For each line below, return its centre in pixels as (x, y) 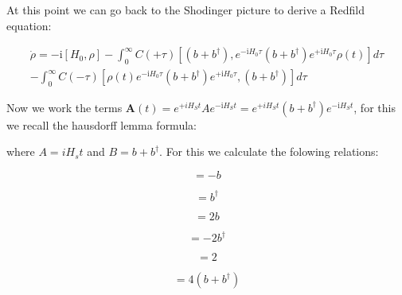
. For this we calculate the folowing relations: (269, 151)
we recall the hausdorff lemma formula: (101, 124)
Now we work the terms (64, 107)
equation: (29, 25)
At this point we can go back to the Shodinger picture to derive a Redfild (185, 10)
